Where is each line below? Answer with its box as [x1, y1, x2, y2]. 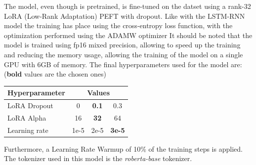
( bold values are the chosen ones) [4, 69, 106, 79]
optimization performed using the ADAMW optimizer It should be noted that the [4, 30, 253, 40]
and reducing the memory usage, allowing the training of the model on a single [4, 49, 243, 59]
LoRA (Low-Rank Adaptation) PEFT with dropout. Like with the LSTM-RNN [4, 10, 245, 21]
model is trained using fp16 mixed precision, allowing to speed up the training [4, 40, 241, 50]
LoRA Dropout [7, 100, 53, 111]
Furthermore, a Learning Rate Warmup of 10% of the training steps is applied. [4, 143, 243, 154]
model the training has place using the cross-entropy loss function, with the [4, 20, 233, 31]
